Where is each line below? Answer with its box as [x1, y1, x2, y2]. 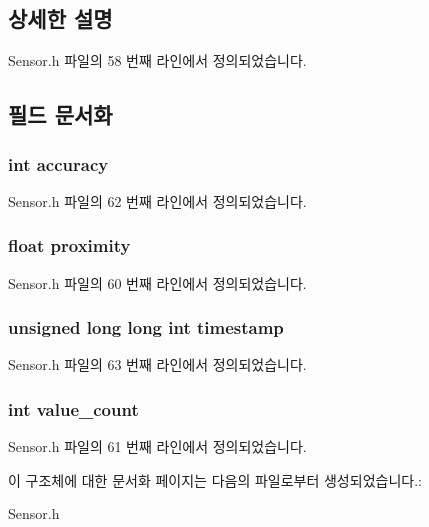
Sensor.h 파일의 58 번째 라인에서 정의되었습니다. [8, 50, 307, 71]
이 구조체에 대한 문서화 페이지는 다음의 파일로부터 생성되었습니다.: [8, 469, 422, 490]
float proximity [8, 233, 131, 258]
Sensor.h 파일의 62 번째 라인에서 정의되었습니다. [8, 190, 307, 211]
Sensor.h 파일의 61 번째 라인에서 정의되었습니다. [8, 436, 307, 457]
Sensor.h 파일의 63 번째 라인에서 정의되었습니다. [8, 354, 307, 375]
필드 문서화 [8, 99, 113, 130]
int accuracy [8, 151, 109, 176]
